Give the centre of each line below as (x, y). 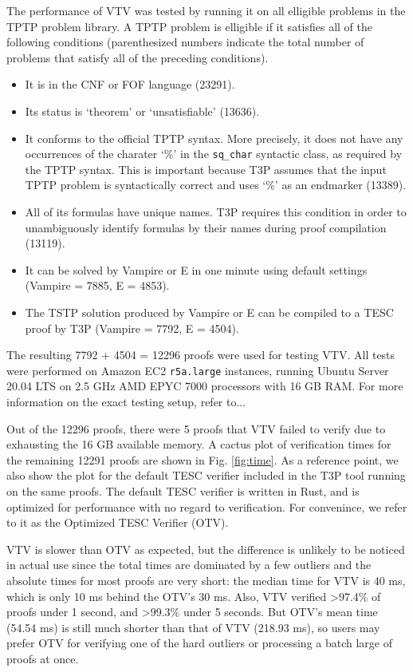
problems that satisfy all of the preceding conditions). (138, 57)
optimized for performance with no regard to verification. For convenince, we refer (207, 506)
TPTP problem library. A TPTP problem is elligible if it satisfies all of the (189, 26)
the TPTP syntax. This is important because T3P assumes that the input (206, 169)
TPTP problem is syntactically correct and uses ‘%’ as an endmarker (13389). (216, 185)
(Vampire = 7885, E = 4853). (97, 285)
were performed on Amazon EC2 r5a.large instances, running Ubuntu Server (198, 370)
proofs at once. (43, 658)
